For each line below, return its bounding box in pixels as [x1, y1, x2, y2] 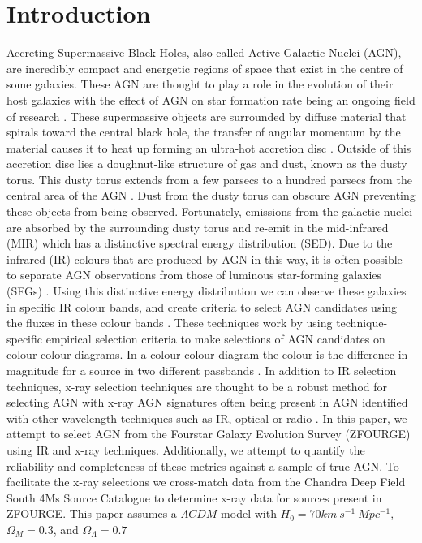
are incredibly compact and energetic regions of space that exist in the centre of [6, 59, 403, 76]
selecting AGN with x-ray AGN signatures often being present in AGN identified [6, 394, 408, 411]
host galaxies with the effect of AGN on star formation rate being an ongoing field [6, 91, 416, 108]
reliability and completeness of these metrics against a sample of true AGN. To [6, 457, 399, 474]
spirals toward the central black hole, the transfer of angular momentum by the [6, 123, 401, 140]
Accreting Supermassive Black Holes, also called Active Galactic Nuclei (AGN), [6, 44, 402, 61]
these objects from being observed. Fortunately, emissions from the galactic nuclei [6, 203, 413, 220]
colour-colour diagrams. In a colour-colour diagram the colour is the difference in [6, 346, 408, 363]
